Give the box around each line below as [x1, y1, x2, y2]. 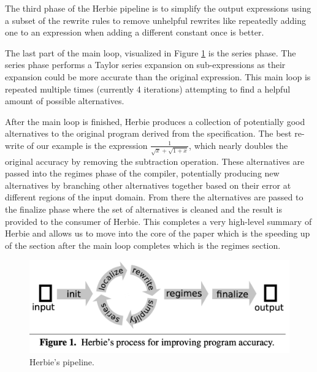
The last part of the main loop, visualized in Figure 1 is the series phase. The [5, 46, 296, 59]
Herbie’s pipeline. [29, 355, 94, 368]
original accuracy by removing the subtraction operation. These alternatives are [5, 154, 305, 167]
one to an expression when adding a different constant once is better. [5, 26, 264, 39]
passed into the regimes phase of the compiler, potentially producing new [5, 167, 280, 180]
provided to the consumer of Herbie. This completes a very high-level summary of [5, 214, 312, 227]
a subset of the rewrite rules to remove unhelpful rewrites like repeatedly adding [5, 13, 306, 26]
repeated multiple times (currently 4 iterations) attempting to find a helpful [5, 82, 291, 95]
